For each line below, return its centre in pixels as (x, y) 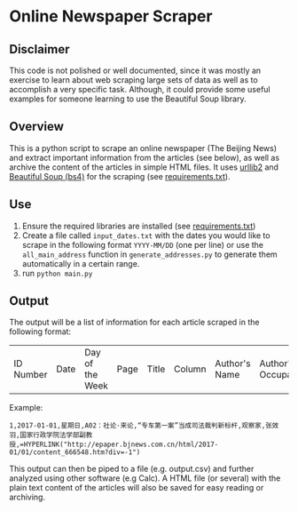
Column (190, 369)
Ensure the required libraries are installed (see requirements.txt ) (139, 226)
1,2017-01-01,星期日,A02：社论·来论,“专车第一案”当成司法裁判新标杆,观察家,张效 (144, 426)
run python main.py (57, 273)
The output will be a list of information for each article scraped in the (134, 323)
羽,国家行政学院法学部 (44, 435)
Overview (37, 127)
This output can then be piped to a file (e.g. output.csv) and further (132, 469)
